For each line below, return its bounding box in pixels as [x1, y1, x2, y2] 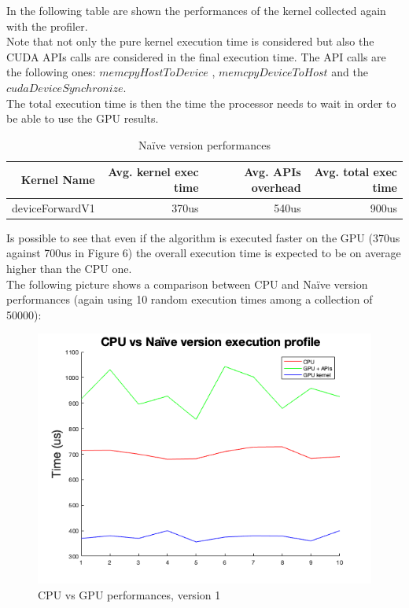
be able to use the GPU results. [6, 110, 159, 127]
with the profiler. [6, 17, 88, 34]
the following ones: [6, 64, 96, 80]
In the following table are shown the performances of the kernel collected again [6, 2, 386, 18]
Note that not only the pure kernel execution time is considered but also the [6, 33, 374, 50]
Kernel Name [20, 171, 95, 188]
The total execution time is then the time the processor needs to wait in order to [6, 94, 396, 111]
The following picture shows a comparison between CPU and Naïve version [6, 275, 368, 292]
